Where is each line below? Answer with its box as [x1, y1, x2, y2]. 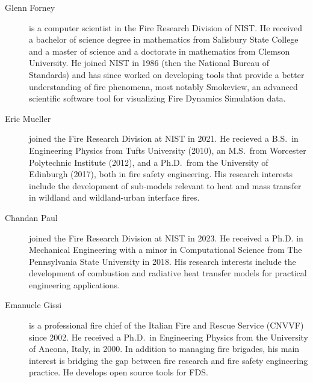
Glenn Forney [5, 1, 55, 13]
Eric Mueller [5, 112, 51, 124]
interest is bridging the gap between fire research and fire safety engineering [29, 354, 308, 366]
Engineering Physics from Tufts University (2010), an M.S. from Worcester [29, 144, 306, 156]
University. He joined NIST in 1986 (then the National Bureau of [29, 56, 269, 69]
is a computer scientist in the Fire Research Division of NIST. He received [29, 21, 303, 34]
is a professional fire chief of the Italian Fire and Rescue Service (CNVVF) [29, 319, 304, 332]
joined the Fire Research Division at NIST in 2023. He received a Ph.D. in [29, 231, 303, 244]
